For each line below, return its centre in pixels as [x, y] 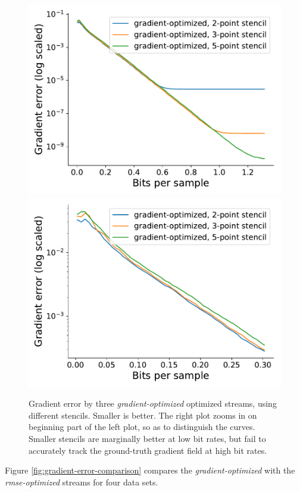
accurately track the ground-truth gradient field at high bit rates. [148, 450]
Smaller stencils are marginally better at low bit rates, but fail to [147, 438]
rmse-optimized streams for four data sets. [82, 482]
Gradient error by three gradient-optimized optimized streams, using [153, 403]
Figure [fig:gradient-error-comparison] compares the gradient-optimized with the [150, 470]
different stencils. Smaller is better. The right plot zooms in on [143, 415]
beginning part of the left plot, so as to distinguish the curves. [142, 427]
